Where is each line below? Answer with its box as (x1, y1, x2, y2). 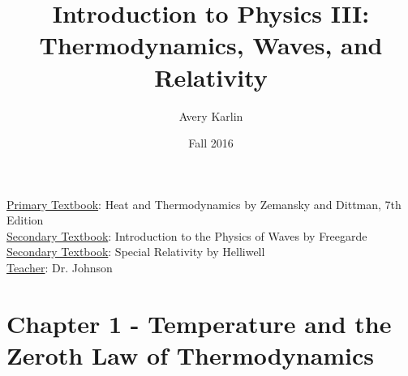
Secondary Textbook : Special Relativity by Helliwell (6, 243, 265, 260)
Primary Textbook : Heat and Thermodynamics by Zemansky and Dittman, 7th (6, 195, 402, 212)
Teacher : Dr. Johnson (6, 259, 113, 276)
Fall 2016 (188, 135, 234, 152)
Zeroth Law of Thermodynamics (6, 339, 375, 372)
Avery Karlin (178, 107, 243, 124)
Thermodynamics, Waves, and (39, 28, 383, 62)
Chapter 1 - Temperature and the (6, 306, 392, 340)
